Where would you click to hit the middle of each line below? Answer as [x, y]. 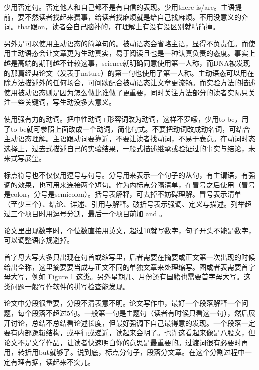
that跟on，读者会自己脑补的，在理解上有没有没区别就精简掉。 [119, 27]
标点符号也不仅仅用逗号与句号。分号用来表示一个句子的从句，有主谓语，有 [126, 174]
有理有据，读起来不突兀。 [53, 362]
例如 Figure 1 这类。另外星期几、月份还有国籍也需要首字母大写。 [137, 277]
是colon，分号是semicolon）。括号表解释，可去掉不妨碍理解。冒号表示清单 [123, 194]
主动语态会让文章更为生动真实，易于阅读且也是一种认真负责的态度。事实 [129, 53]
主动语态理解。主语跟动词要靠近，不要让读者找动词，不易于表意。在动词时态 [129, 138]
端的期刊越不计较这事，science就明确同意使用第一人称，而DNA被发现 [137, 63]
